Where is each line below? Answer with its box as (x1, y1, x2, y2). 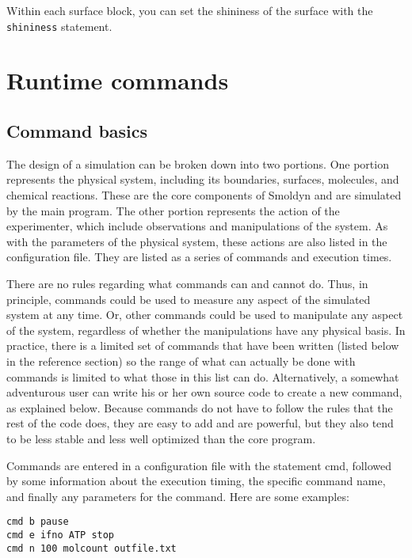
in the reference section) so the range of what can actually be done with (6, 352, 356, 369)
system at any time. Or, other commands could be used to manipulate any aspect (6, 306, 403, 323)
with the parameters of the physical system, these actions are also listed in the (6, 233, 387, 249)
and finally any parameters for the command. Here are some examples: (6, 488, 349, 504)
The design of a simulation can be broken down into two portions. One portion (6, 155, 389, 172)
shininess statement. (6, 17, 113, 34)
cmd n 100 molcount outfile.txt (6, 542, 177, 554)
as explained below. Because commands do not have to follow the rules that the (6, 399, 393, 416)
